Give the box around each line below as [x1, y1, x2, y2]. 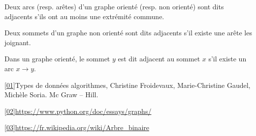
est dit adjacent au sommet [118, 54, 200, 64]
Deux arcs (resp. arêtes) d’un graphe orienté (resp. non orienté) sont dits [4, 1, 224, 11]
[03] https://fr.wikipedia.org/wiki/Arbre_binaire [4, 122, 149, 133]
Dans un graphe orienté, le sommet [4, 54, 110, 64]
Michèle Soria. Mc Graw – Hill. [4, 89, 98, 100]
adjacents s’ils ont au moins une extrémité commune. [4, 11, 164, 21]
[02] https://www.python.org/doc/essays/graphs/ [4, 106, 152, 116]
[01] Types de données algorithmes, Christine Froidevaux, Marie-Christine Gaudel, [4, 80, 251, 90]
